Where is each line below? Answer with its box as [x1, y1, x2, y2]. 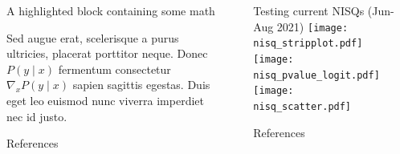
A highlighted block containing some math [6, 2, 215, 18]
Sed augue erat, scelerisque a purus [6, 29, 179, 46]
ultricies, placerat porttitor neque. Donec [6, 45, 208, 62]
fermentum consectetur [58, 60, 171, 77]
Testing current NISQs [253, 2, 365, 18]
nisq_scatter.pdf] [253, 100, 352, 112]
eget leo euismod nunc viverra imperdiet [6, 91, 204, 108]
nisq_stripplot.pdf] [253, 38, 363, 50]
